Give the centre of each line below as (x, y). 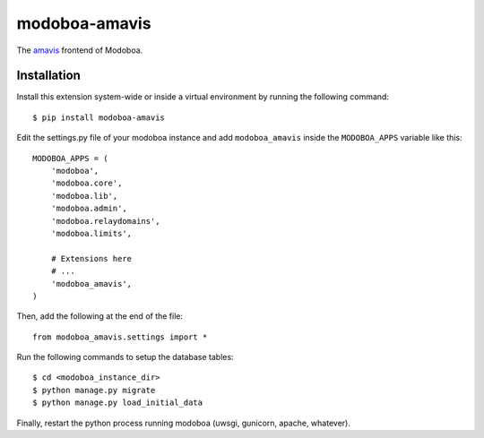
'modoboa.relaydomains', (105, 221)
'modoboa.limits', (91, 233)
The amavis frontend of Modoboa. (80, 50)
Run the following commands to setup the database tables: (125, 357)
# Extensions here (91, 258)
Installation (48, 76)
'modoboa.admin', (89, 209)
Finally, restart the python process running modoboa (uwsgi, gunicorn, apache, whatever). (184, 423)
